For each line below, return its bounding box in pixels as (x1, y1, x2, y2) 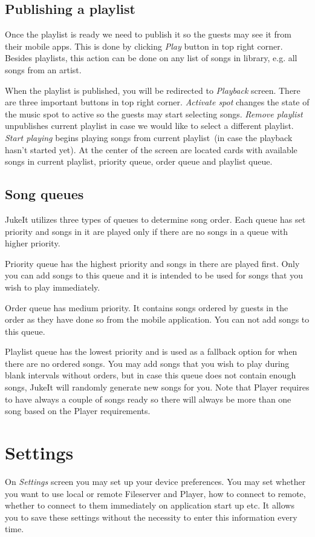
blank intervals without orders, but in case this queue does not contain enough (5, 369, 296, 381)
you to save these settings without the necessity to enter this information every (5, 510, 297, 523)
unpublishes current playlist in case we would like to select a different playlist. (5, 119, 294, 132)
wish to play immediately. (5, 280, 100, 293)
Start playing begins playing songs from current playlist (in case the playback (5, 131, 293, 143)
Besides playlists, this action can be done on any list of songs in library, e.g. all (5, 51, 297, 64)
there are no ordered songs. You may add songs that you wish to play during (5, 357, 290, 369)
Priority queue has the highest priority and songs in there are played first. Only (5, 257, 300, 269)
